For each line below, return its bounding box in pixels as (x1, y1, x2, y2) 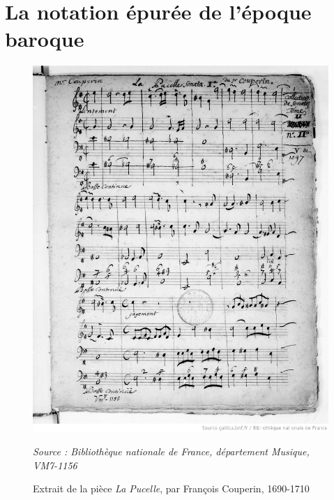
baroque (5, 24, 84, 53)
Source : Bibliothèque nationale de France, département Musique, (33, 444, 310, 459)
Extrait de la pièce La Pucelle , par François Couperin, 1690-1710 (33, 481, 310, 496)
